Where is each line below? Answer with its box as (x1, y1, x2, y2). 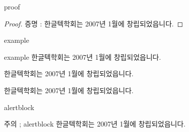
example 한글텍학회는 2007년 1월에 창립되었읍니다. (4, 51, 161, 62)
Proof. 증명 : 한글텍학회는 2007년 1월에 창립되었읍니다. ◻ (4, 18, 183, 28)
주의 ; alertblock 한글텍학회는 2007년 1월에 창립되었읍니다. (4, 119, 185, 129)
